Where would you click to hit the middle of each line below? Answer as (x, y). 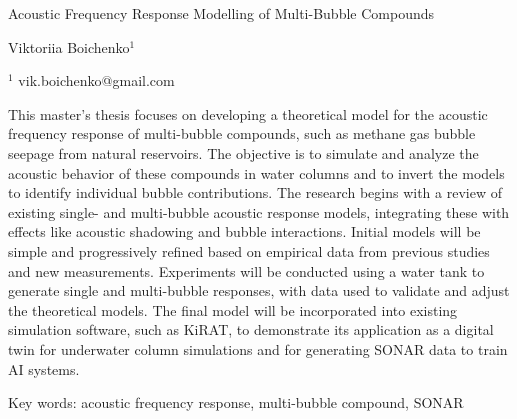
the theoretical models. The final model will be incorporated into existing (233, 309)
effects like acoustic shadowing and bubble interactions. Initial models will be (244, 231)
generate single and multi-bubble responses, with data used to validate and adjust (259, 290)
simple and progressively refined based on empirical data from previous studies (249, 250)
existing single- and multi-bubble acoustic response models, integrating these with (259, 211)
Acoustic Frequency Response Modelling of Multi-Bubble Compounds (221, 13)
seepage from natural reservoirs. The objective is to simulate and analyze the (243, 152)
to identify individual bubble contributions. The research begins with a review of (255, 192)
